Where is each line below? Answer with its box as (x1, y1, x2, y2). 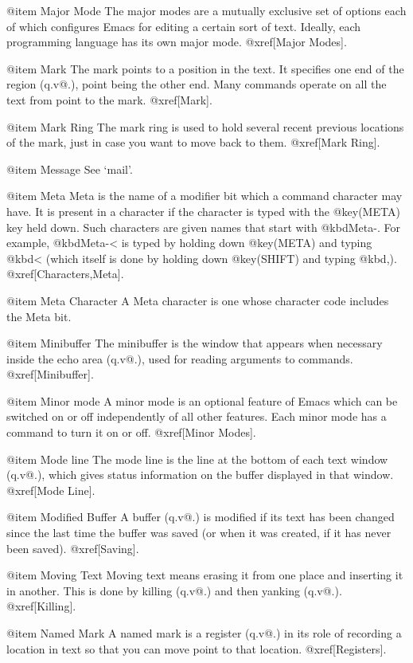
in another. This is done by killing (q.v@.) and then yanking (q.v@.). (6, 582, 342, 598)
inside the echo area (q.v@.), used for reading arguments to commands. (6, 350, 353, 367)
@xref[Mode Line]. (6, 481, 95, 498)
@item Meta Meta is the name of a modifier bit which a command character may (6, 187, 403, 204)
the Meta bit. (6, 308, 72, 324)
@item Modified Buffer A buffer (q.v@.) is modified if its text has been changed (6, 508, 395, 525)
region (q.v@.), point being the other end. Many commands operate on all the (6, 76, 387, 92)
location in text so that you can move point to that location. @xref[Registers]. (6, 640, 387, 657)
